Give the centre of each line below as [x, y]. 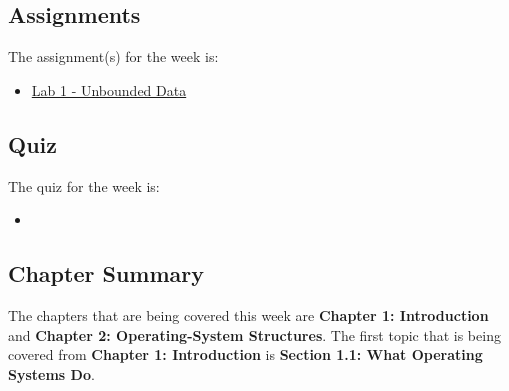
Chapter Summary [106, 273]
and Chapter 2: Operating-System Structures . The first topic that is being [254, 334]
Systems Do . [51, 373]
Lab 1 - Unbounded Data [109, 89]
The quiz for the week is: [84, 185]
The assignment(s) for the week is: [113, 56]
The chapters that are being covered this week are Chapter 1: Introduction [248, 314]
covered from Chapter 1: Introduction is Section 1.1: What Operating [245, 354]
